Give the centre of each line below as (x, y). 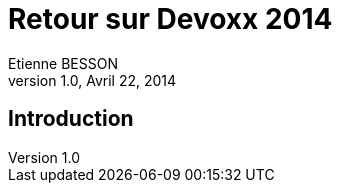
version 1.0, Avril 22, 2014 (92, 80)
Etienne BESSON (63, 63)
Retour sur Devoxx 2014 (170, 19)
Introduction (71, 119)
